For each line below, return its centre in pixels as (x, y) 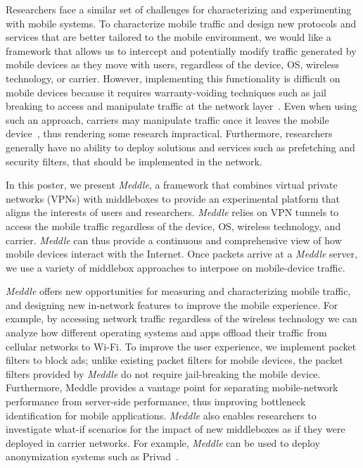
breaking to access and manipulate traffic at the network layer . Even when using (181, 106)
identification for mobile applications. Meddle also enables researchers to (161, 415)
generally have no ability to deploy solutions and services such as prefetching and (180, 147)
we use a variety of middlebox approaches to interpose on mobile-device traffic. (176, 267)
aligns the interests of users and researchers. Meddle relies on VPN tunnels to (172, 212)
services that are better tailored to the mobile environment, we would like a (168, 37)
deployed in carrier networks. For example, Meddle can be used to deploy (163, 442)
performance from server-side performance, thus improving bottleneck (156, 401)
